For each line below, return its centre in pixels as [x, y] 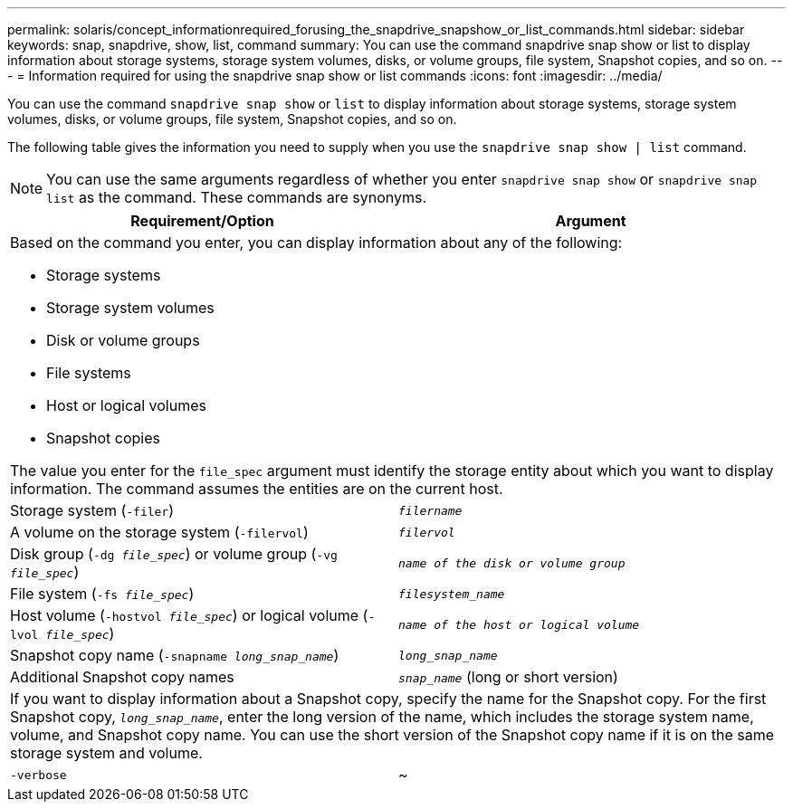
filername [430, 510]
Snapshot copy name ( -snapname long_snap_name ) [175, 655]
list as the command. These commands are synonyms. [237, 197]
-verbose [38, 775]
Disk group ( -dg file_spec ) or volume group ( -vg [174, 554]
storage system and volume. [106, 753]
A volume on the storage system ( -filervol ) [159, 532]
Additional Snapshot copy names [122, 677]
